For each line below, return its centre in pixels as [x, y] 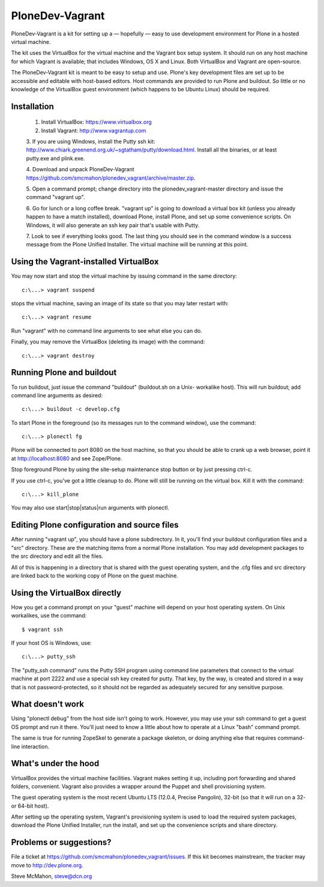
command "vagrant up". [55, 197]
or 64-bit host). [30, 806]
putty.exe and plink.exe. [55, 158]
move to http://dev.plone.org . [47, 865]
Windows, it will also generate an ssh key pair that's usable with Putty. [113, 225]
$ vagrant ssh [42, 629]
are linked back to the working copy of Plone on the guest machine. [94, 575]
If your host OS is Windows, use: [52, 642]
